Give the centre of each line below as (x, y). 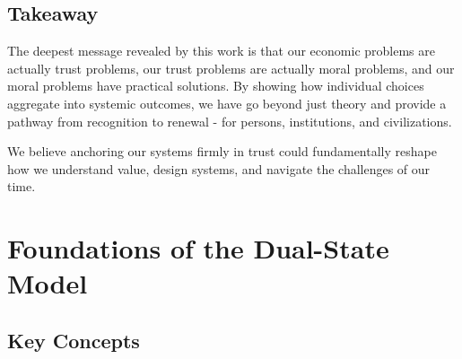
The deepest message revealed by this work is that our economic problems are (221, 51)
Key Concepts (74, 340)
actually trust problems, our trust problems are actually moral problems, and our (231, 68)
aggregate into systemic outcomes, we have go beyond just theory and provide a (227, 103)
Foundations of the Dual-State (198, 248)
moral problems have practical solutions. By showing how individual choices (216, 86)
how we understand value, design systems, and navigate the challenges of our (219, 168)
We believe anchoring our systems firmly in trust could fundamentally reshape (222, 151)
